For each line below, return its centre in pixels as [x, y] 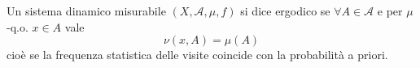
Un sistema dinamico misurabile [86, 11]
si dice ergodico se [285, 11]
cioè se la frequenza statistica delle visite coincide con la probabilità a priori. [197, 55]
